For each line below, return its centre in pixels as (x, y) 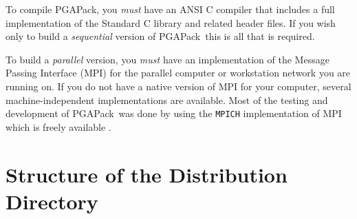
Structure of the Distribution (147, 174)
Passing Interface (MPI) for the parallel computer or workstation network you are (178, 73)
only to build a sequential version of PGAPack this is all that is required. (160, 36)
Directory (52, 201)
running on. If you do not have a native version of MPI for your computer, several (178, 86)
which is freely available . (58, 126)
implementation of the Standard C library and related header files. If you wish (171, 22)
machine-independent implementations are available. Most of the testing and (167, 100)
